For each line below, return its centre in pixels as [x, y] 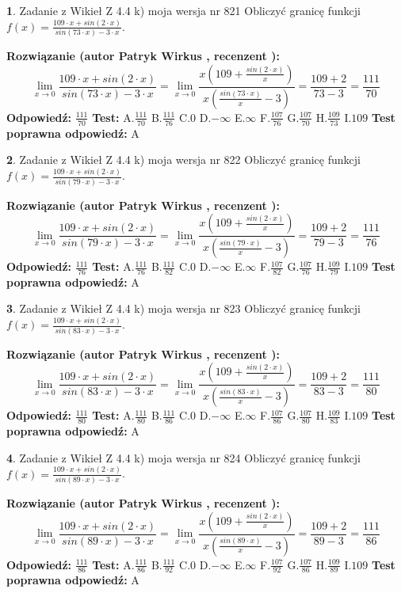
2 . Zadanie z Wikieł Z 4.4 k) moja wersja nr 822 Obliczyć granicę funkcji [183, 160]
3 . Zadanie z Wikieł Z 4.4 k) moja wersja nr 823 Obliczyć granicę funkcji [183, 308]
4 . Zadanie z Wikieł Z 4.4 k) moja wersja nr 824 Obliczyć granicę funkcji [183, 457]
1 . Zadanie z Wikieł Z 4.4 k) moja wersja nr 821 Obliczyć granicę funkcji [183, 10]
